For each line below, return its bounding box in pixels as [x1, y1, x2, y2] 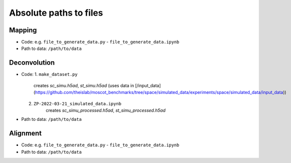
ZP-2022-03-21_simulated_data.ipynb [33, 101, 122, 106]
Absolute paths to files [9, 7, 103, 18]
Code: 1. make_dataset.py [21, 71, 78, 77]
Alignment [9, 129, 42, 138]
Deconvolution [9, 59, 55, 67]
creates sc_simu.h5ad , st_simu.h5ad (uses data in [33, 82, 134, 88]
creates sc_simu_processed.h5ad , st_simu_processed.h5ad [45, 107, 166, 113]
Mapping [9, 26, 37, 34]
